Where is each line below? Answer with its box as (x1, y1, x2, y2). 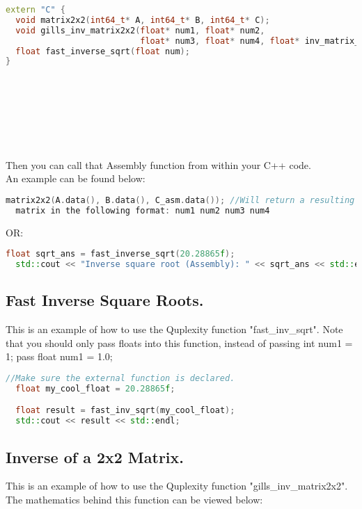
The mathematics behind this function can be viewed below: (6, 492, 263, 507)
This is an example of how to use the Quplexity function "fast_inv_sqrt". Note (6, 322, 343, 337)
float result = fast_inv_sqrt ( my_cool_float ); (15, 405, 235, 416)
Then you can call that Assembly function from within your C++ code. (6, 157, 311, 172)
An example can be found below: (6, 171, 145, 186)
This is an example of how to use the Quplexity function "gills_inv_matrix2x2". (6, 478, 348, 493)
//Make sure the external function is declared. (6, 373, 235, 384)
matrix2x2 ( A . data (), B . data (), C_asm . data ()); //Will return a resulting (6, 195, 355, 205)
